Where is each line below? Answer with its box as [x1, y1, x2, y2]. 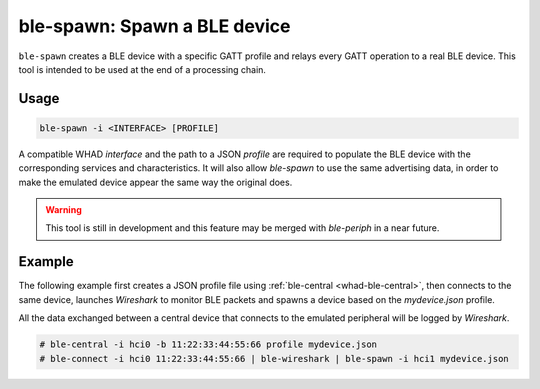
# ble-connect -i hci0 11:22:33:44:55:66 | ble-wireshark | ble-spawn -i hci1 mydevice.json [39, 353, 509, 364]
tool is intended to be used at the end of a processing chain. [18, 63, 267, 75]
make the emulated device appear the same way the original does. [18, 176, 293, 188]
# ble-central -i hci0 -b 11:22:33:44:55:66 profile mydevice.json [39, 339, 378, 350]
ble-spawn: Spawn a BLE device [18, 15, 291, 37]
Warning [45, 204, 82, 216]
